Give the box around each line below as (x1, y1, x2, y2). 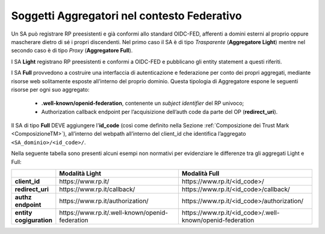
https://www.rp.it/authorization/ (59, 197, 149, 205)
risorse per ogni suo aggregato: (11, 86, 90, 93)
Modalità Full (181, 169, 220, 178)
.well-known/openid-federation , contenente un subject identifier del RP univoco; (41, 100, 244, 107)
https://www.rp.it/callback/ (59, 185, 135, 194)
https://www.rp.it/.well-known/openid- (59, 209, 169, 217)
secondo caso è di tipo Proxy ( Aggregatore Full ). (11, 47, 133, 54)
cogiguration (14, 216, 53, 224)
